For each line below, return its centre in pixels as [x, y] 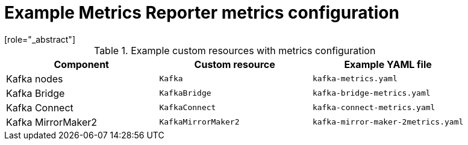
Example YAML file [388, 64]
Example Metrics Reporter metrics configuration [202, 13]
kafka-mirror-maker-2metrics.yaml [388, 122]
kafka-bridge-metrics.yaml [371, 93]
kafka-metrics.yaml [355, 79]
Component [81, 64]
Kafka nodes [35, 79]
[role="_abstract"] [40, 39]
